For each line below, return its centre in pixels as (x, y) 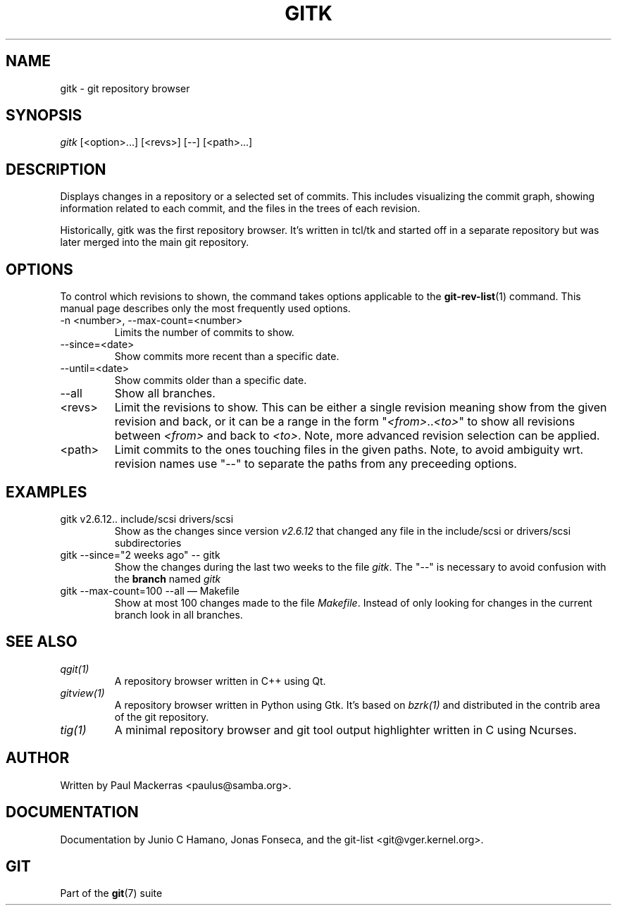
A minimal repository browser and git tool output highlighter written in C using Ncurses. (345, 730)
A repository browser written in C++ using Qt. (220, 681)
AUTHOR (38, 758)
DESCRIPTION (56, 169)
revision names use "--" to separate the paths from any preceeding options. (316, 464)
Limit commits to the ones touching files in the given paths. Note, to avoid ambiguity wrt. (349, 450)
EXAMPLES (46, 492)
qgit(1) (75, 669)
